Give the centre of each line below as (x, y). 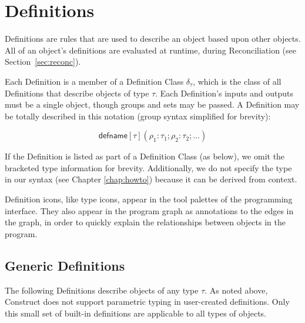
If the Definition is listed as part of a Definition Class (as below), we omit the (145, 156)
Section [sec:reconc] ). (43, 61)
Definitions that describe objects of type (77, 93)
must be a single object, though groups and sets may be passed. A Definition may (152, 104)
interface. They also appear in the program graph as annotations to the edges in (149, 210)
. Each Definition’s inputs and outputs (224, 93)
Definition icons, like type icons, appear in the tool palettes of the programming (149, 199)
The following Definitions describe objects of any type (102, 290)
